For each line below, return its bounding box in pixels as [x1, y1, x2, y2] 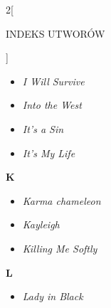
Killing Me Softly [22, 240, 97, 255]
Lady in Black [22, 289, 83, 304]
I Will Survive [22, 73, 85, 88]
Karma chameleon [22, 193, 101, 208]
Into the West [22, 97, 82, 112]
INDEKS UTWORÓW [6, 26, 105, 41]
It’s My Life [22, 145, 75, 160]
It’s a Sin [22, 121, 64, 136]
